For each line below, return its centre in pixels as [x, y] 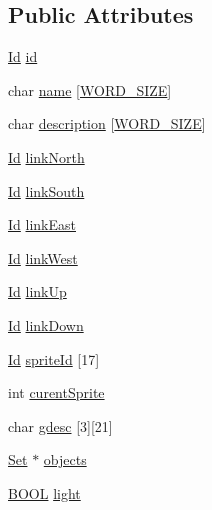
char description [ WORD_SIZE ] [107, 123]
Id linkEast [42, 224]
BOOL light [44, 492]
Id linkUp [37, 291]
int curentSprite [56, 392]
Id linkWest [43, 257]
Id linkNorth [46, 156]
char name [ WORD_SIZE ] [90, 89]
